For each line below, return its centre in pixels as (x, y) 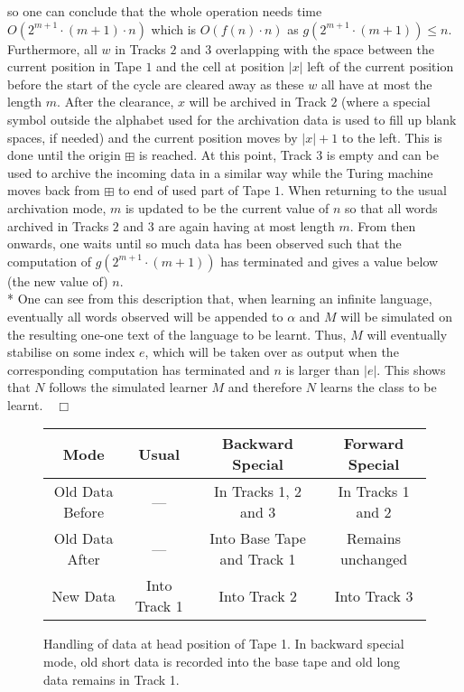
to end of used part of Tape (194, 190)
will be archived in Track (258, 102)
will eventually (407, 334)
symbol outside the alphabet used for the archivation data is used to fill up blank (232, 119)
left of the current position (380, 66)
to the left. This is (392, 137)
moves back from (54, 190)
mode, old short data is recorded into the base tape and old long (222, 662)
